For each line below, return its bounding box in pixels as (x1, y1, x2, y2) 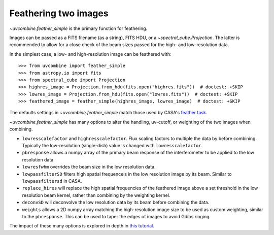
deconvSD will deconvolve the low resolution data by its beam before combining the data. (22, 199, 210, 206)
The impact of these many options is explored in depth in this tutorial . (9, 223, 155, 229)
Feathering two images (9, 8, 109, 19)
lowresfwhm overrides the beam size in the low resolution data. (22, 164, 156, 170)
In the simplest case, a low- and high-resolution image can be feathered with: (9, 51, 172, 57)
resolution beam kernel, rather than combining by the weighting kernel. (22, 192, 170, 198)
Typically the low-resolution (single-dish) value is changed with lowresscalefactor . (22, 143, 203, 149)
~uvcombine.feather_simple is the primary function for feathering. (9, 25, 148, 31)
